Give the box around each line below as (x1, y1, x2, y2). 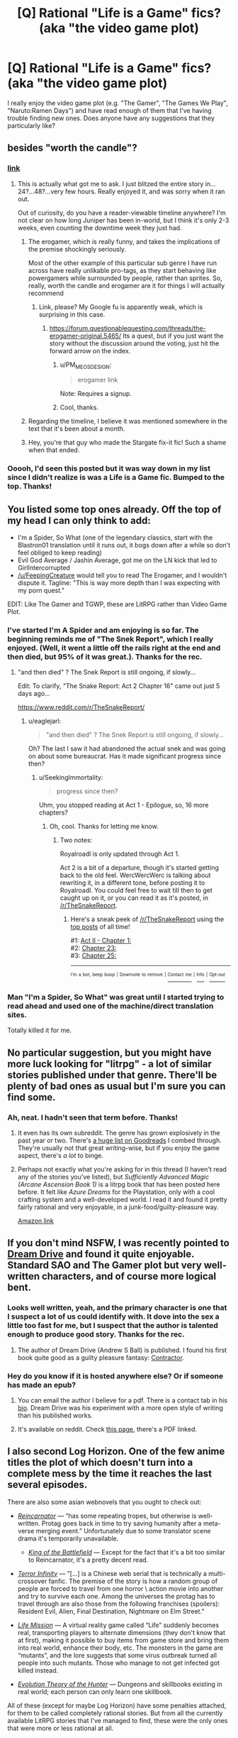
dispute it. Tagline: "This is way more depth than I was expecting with (17, 579, 221, 587)
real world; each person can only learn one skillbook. (17, 1687, 173, 1696)
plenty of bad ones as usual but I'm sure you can (7, 1080, 226, 1092)
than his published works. (17, 1411, 93, 1420)
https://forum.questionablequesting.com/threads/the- (49, 323, 207, 332)
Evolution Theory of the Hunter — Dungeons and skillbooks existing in (17, 1680, 223, 1688)
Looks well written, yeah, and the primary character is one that (7, 1303, 227, 1313)
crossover (17, 1577, 47, 1585)
